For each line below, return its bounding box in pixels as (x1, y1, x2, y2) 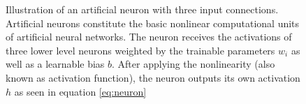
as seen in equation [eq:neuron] (14, 84, 147, 98)
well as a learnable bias (6, 57, 105, 71)
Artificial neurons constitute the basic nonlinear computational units (6, 15, 300, 30)
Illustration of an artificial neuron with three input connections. (6, 2, 279, 16)
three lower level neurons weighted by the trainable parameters (6, 43, 275, 57)
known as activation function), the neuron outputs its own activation (6, 70, 300, 84)
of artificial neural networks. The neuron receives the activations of (6, 29, 292, 44)
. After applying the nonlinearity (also (112, 57, 275, 71)
